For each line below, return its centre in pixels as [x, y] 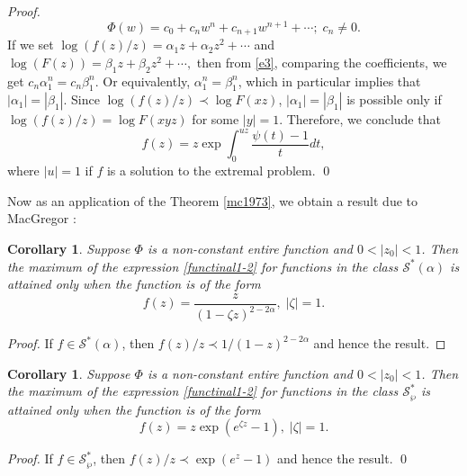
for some [216, 119]
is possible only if [394, 99]
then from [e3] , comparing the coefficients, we [322, 62]
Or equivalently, [147, 81]
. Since [81, 99]
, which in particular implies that [329, 81]
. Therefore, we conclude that [360, 119]
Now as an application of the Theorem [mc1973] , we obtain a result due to [212, 200]
